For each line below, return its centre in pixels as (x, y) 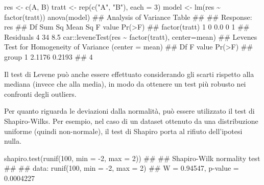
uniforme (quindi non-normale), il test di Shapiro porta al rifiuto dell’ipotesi (123, 131)
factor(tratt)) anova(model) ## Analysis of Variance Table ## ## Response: (128, 17)
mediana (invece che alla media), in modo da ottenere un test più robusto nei (125, 84)
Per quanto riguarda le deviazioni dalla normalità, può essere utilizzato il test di (129, 111)
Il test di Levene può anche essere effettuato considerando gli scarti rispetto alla (129, 74)
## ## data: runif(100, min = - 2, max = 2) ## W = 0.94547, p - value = (122, 168)
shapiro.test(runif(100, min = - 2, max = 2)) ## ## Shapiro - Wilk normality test (132, 158)
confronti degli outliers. (40, 94)
